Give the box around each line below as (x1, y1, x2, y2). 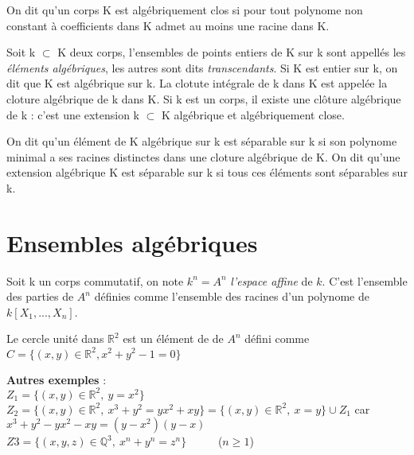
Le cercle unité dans (6, 330, 104, 347)
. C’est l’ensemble (322, 272, 408, 289)
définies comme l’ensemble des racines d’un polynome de (94, 288, 369, 305)
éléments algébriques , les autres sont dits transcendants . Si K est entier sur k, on (6, 59, 398, 76)
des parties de (6, 288, 74, 305)
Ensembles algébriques (6, 226, 258, 259)
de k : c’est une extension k (6, 106, 139, 122)
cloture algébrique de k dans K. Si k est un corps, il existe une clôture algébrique (6, 90, 401, 107)
